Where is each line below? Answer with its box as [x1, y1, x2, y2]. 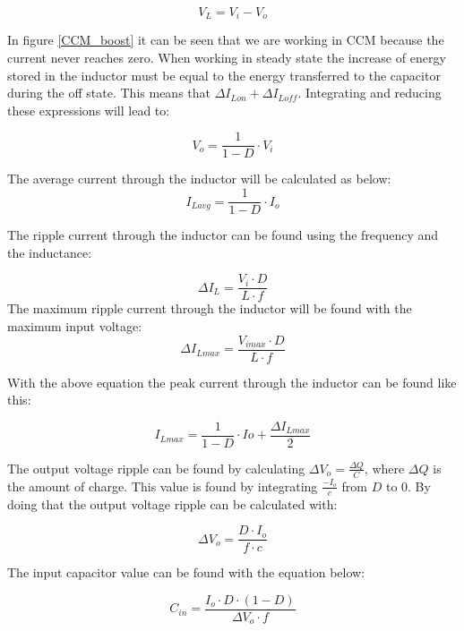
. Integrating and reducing [297, 83, 442, 102]
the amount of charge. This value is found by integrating [7, 476, 318, 495]
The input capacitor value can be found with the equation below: [7, 563, 365, 582]
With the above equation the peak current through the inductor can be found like [7, 372, 457, 391]
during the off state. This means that [7, 83, 211, 102]
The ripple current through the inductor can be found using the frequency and [7, 226, 439, 244]
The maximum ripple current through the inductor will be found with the [7, 299, 412, 318]
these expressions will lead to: [7, 100, 170, 119]
